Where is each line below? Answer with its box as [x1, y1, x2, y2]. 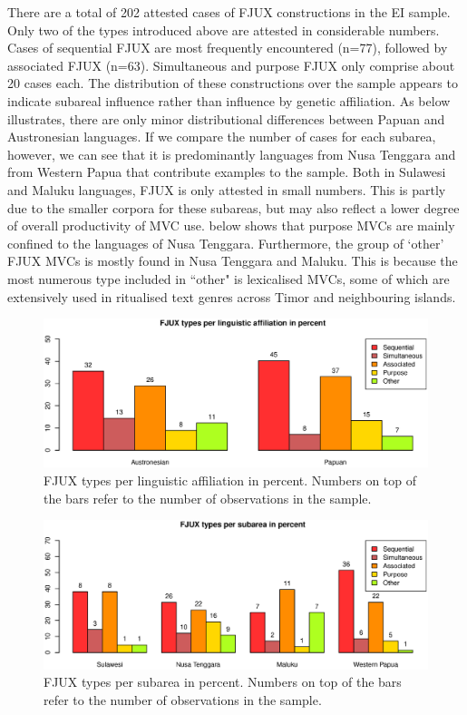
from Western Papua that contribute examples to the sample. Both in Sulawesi [7, 162, 446, 181]
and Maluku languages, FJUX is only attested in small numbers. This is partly [7, 180, 446, 199]
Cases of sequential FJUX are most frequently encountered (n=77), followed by [7, 38, 448, 57]
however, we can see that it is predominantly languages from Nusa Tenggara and [7, 144, 456, 163]
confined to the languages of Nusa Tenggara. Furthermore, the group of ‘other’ [7, 233, 444, 252]
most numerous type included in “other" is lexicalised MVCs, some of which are [7, 269, 450, 288]
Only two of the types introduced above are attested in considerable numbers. [7, 20, 440, 39]
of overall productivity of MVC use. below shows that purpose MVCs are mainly [7, 216, 455, 235]
